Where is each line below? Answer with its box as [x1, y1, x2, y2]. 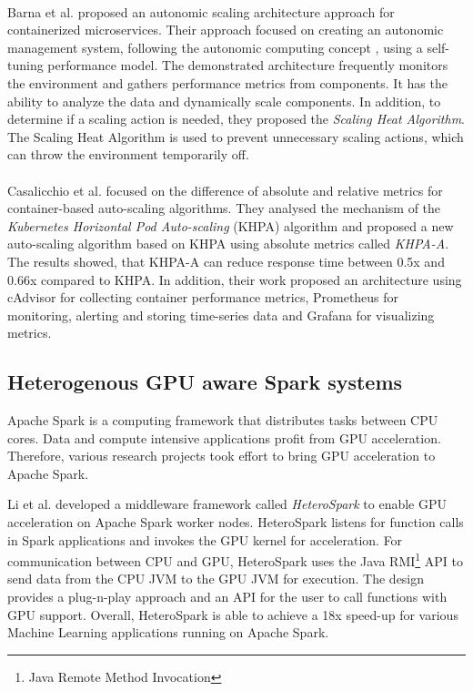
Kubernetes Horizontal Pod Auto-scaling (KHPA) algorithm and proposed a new [7, 216, 454, 235]
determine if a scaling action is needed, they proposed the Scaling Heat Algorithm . [7, 109, 465, 128]
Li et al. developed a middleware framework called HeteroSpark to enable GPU [7, 494, 448, 513]
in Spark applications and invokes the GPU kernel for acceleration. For [7, 530, 403, 549]
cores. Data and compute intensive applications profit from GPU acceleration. [7, 428, 441, 447]
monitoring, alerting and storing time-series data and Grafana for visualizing [7, 305, 435, 324]
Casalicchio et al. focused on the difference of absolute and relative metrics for [7, 180, 443, 199]
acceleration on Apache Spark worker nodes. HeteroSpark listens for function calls [7, 513, 464, 532]
